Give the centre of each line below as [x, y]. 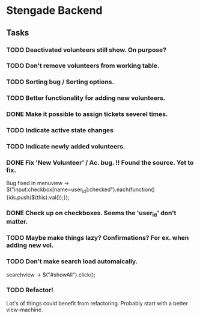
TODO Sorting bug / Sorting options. [60, 82]
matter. [17, 222]
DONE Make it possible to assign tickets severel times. [87, 114]
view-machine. [25, 310]
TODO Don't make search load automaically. [72, 261]
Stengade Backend [54, 11]
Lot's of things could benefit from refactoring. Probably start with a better [97, 303]
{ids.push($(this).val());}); [38, 197]
